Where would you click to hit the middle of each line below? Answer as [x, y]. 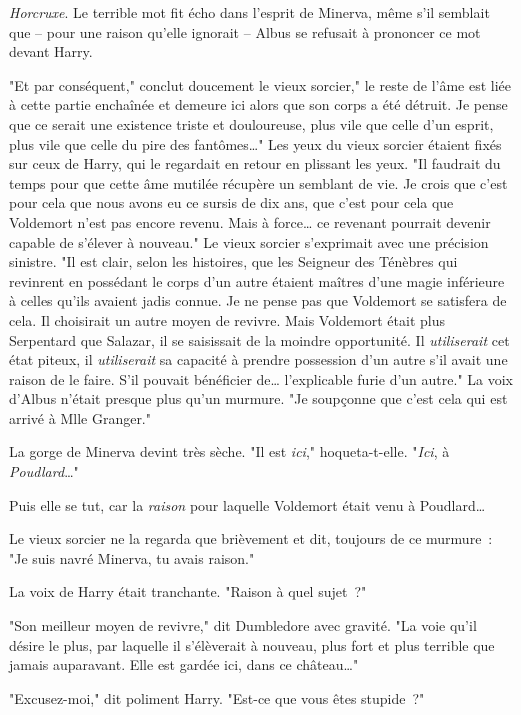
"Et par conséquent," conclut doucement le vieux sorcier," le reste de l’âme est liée [260, 84]
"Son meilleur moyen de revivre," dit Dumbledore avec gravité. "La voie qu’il [243, 625]
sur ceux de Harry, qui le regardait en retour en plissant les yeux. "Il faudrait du [255, 163]
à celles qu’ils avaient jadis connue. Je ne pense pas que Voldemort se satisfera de [258, 300]
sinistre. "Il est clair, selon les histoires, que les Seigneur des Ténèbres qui [233, 261]
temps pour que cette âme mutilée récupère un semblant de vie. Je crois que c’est [258, 182]
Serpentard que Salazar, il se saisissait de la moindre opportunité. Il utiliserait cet [259, 339]
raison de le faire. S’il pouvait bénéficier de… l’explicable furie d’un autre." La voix [261, 378]
